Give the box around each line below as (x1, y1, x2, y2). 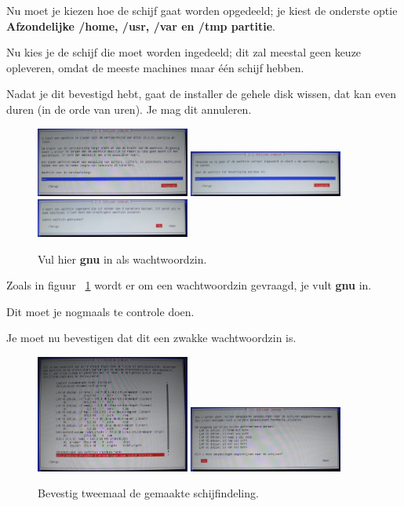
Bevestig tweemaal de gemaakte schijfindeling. (38, 485, 259, 501)
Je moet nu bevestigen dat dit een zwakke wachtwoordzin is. (6, 329, 297, 346)
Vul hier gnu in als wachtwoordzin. (38, 250, 207, 267)
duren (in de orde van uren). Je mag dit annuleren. (6, 100, 252, 117)
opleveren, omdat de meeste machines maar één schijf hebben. (6, 59, 304, 75)
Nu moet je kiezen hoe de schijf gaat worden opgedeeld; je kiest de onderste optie (6, 2, 398, 18)
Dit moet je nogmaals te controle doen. (6, 303, 195, 319)
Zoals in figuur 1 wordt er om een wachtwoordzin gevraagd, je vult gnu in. (6, 277, 372, 293)
